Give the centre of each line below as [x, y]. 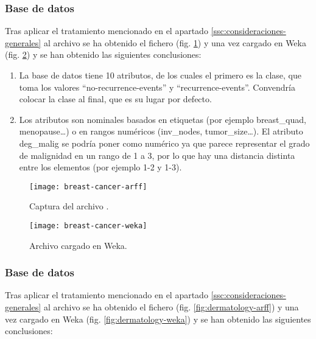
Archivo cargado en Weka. [78, 245]
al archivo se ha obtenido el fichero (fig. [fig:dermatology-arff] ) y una [171, 307]
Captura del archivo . [69, 206]
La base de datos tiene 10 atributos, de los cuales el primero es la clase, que [160, 75]
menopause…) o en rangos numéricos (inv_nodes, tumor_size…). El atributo [161, 131]
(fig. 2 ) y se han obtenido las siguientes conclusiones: [103, 54]
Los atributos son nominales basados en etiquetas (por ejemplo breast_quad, [163, 119]
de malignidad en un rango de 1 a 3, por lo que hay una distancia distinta [157, 155]
